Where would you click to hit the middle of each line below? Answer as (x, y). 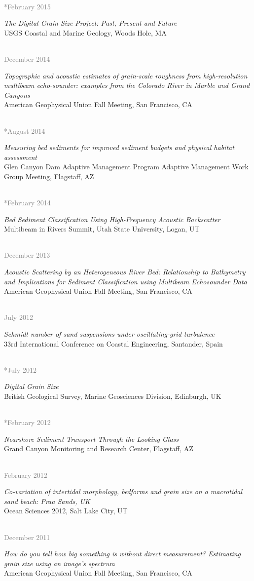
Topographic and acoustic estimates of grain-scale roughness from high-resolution (126, 75)
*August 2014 (25, 131)
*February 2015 (27, 6)
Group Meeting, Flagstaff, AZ (49, 176)
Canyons (17, 95)
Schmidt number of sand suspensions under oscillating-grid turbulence (109, 334)
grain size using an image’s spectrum (59, 563)
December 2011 (27, 537)
